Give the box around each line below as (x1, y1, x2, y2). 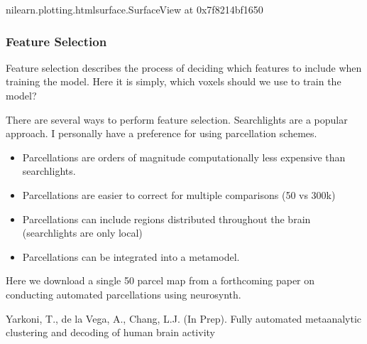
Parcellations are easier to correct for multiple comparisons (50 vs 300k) (22, 187, 336, 202)
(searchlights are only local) (22, 225, 143, 240)
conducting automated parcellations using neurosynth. (6, 286, 241, 301)
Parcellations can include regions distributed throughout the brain (22, 211, 311, 226)
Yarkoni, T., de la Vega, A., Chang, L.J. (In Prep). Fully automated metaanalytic (6, 311, 362, 326)
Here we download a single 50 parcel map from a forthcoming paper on (6, 273, 315, 288)
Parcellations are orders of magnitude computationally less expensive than (22, 149, 346, 164)
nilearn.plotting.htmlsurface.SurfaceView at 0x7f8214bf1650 (6, 2, 263, 16)
